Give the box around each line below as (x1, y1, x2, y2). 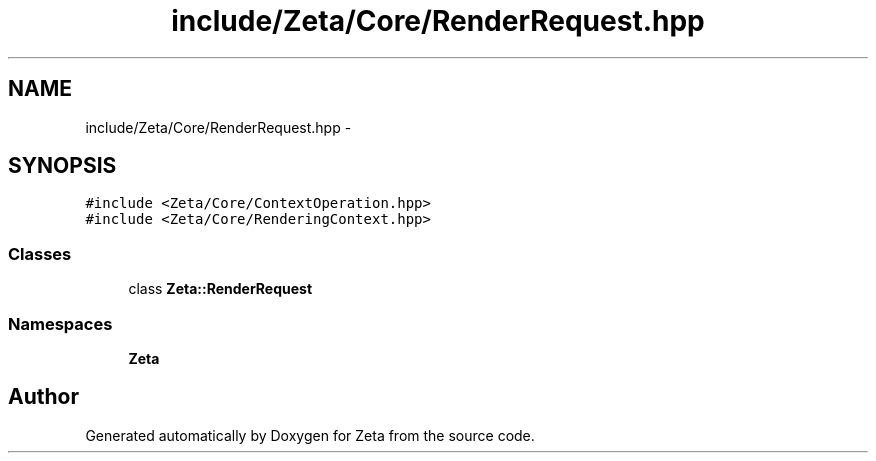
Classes (8, 243, 72, 264)
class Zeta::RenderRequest (128, 280, 313, 298)
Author (8, 384, 79, 410)
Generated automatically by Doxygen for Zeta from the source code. (85, 426, 535, 444)
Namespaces (8, 313, 113, 334)
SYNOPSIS (8, 153, 117, 179)
